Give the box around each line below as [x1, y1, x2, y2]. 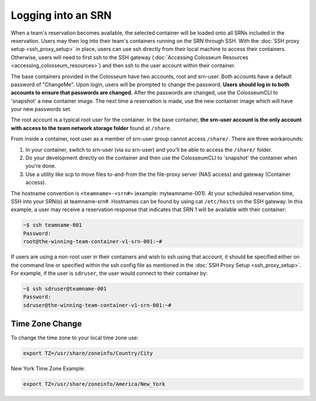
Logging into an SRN [11, 9, 112, 22]
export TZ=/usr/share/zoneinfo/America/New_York [23, 381, 166, 388]
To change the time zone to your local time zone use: [11, 334, 139, 341]
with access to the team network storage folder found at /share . [11, 124, 172, 131]
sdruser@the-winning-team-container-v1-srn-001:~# [23, 302, 172, 308]
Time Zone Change [11, 319, 82, 329]
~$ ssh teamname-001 [23, 222, 82, 229]
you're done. [25, 162, 57, 169]
